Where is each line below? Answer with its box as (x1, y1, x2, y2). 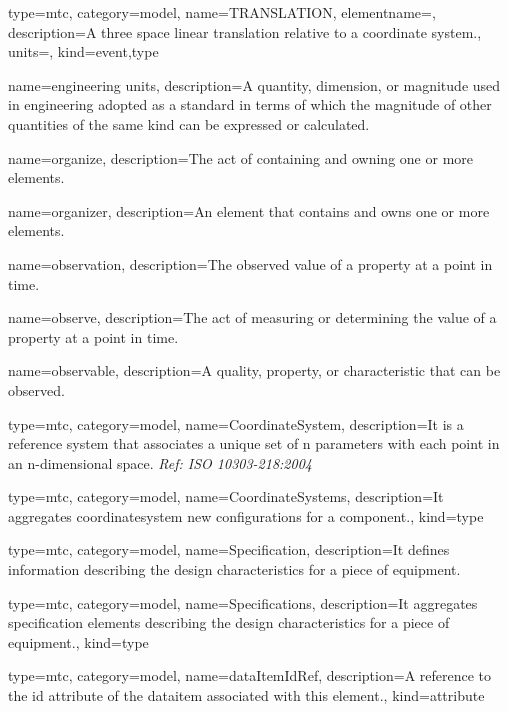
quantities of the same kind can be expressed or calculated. (8, 113, 370, 134)
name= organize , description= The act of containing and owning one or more (8, 147, 473, 168)
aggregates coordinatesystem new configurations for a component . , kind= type (8, 505, 484, 526)
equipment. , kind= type (8, 631, 149, 652)
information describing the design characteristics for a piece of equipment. (8, 559, 461, 580)
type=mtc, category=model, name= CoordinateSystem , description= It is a (8, 413, 464, 434)
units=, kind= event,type (8, 41, 159, 62)
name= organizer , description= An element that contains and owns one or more (8, 200, 490, 221)
